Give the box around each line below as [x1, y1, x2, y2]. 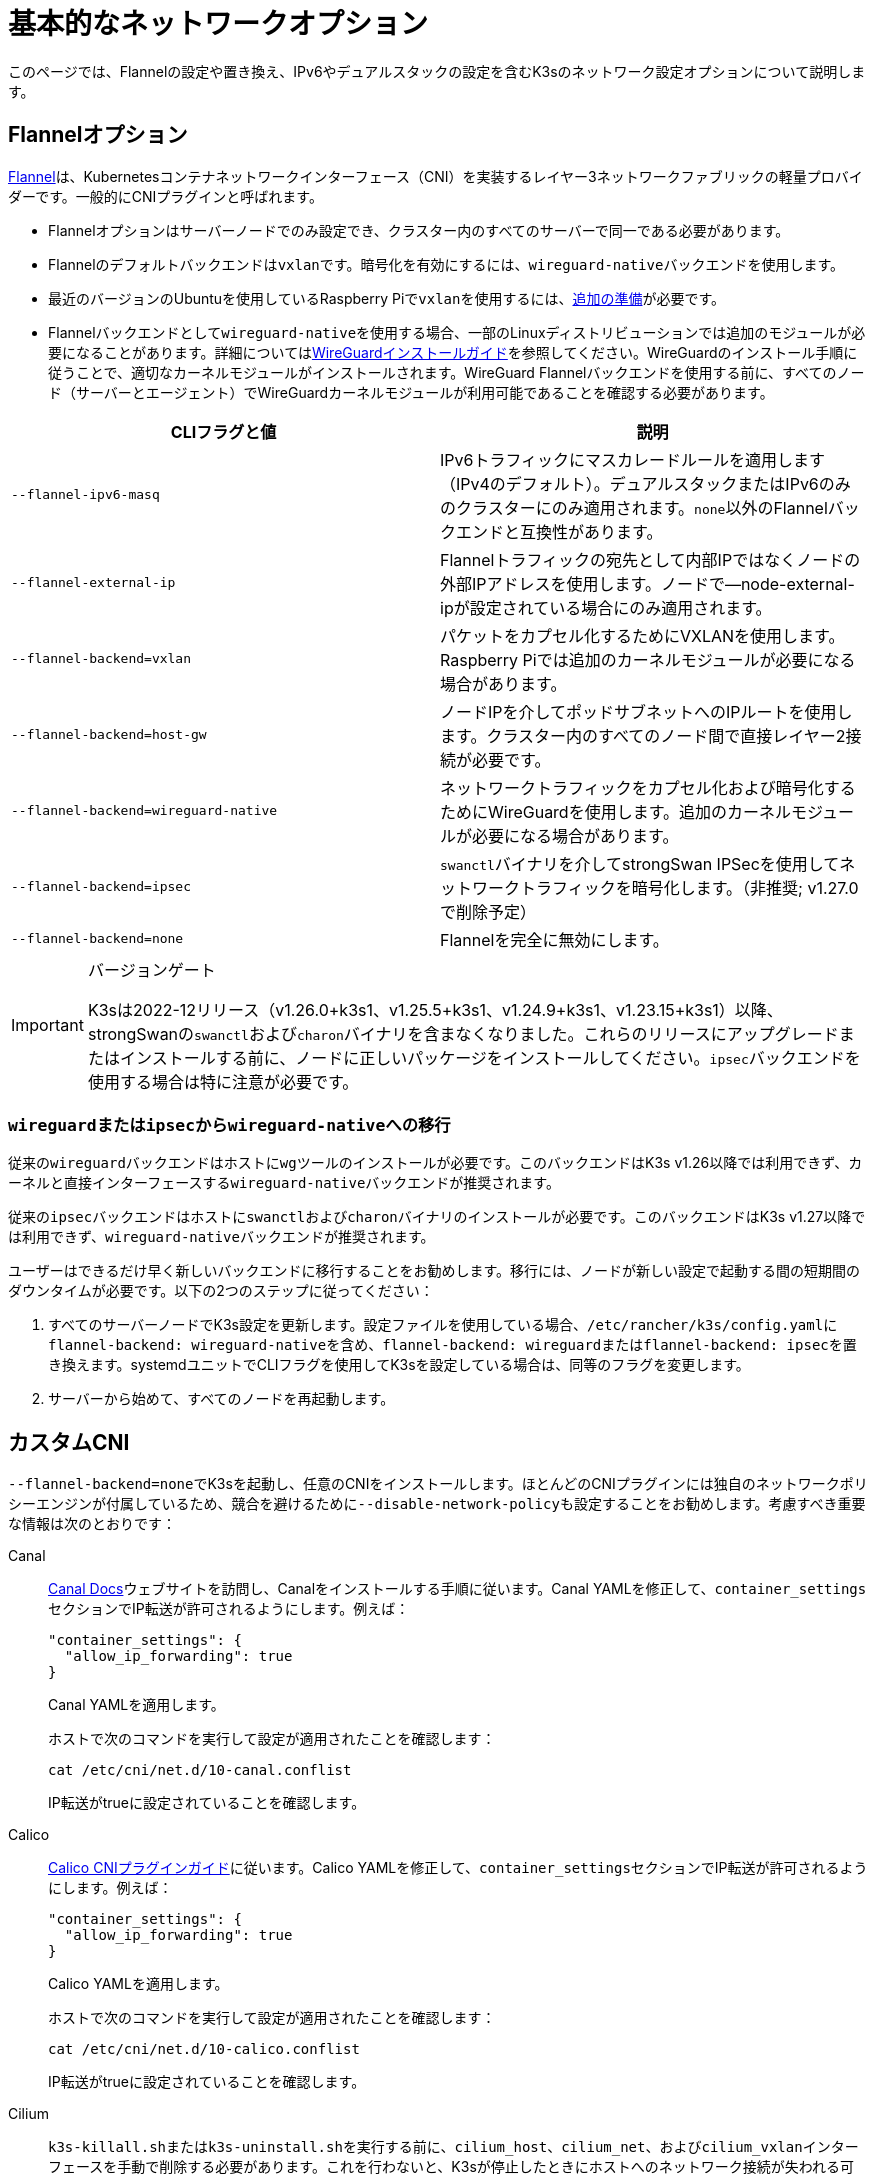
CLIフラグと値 [170, 421, 277, 442]
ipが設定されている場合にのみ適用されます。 [440, 597, 772, 618]
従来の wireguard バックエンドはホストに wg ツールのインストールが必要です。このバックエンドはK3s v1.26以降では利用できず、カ [8, 1154, 863, 1172]
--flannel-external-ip [11, 575, 176, 591]
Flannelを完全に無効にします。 [440, 929, 669, 950]
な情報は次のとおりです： [8, 1515, 176, 1533]
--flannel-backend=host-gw [11, 727, 207, 743]
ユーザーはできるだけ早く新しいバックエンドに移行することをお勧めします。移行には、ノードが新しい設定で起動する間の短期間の [8, 1262, 861, 1280]
